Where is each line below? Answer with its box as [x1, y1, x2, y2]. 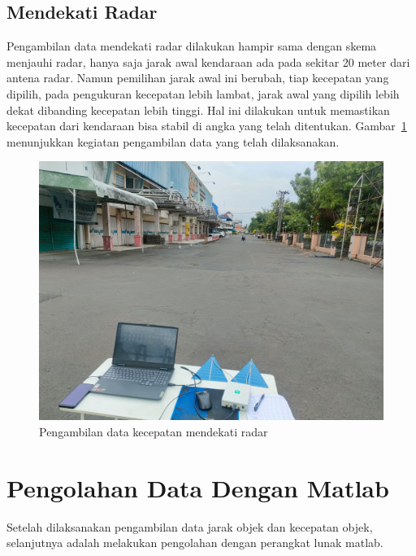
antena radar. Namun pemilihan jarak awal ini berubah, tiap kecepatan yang [6, 69, 389, 86]
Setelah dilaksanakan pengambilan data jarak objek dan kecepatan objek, [6, 518, 373, 535]
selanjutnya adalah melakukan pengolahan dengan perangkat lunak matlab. [6, 534, 383, 551]
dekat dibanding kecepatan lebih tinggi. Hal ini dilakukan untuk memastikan [6, 101, 390, 118]
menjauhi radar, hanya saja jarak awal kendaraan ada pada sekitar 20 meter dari [6, 53, 410, 70]
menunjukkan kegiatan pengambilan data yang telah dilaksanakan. [6, 133, 340, 150]
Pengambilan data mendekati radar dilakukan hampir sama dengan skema [6, 37, 377, 55]
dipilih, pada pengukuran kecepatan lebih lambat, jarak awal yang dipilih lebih [6, 85, 400, 102]
